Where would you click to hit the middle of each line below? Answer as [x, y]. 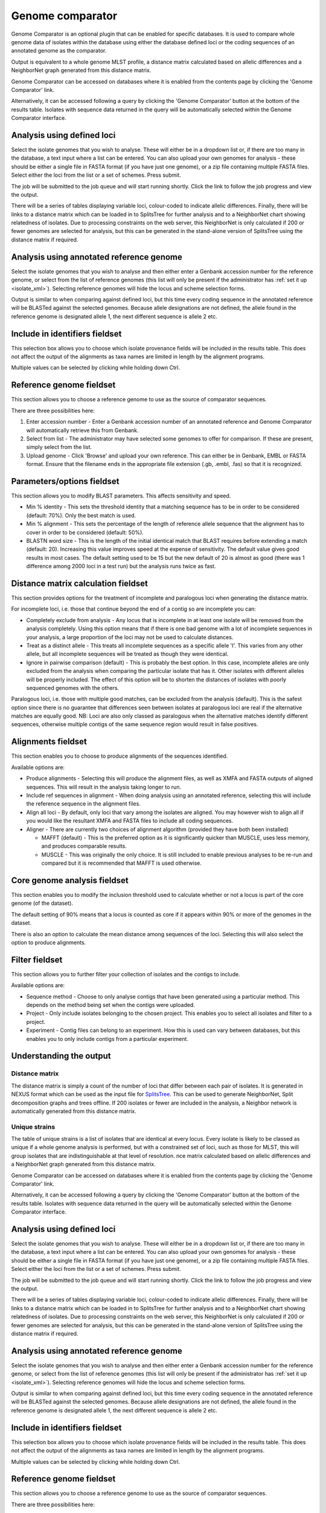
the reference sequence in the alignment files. [84, 804]
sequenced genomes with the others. [73, 688]
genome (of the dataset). [42, 903]
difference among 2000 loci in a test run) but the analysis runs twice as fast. [121, 566]
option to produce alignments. [49, 942]
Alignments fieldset [49, 742]
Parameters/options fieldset [65, 481]
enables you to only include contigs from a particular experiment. [107, 1039]
